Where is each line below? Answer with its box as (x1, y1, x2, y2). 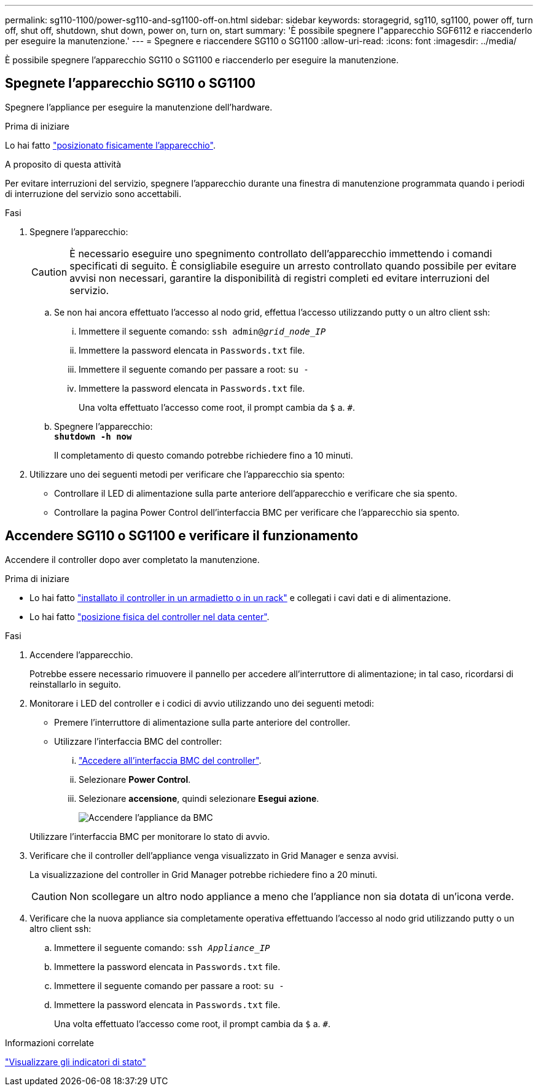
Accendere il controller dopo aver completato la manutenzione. (5, 554, 260, 565)
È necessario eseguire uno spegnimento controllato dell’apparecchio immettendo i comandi (69, 247, 492, 260)
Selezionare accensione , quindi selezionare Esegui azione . (79, 793, 319, 804)
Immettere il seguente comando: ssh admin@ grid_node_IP (79, 325, 326, 336)
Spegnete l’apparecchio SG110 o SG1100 (5, 76, 255, 91)
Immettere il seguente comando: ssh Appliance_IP (54, 942, 270, 953)
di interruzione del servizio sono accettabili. (5, 188, 182, 199)
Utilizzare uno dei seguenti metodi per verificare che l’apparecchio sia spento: (29, 468, 345, 479)
